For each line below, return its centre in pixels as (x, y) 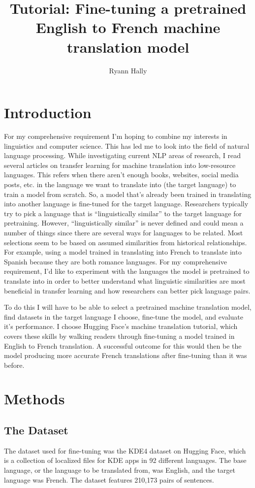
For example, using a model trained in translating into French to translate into (123, 252)
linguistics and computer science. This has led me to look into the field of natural (127, 146)
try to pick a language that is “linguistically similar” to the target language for (123, 213)
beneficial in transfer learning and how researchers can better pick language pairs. (127, 290)
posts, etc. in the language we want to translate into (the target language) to (120, 184)
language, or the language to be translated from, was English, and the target (120, 470)
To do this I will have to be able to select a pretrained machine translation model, (128, 307)
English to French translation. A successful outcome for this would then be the (123, 345)
